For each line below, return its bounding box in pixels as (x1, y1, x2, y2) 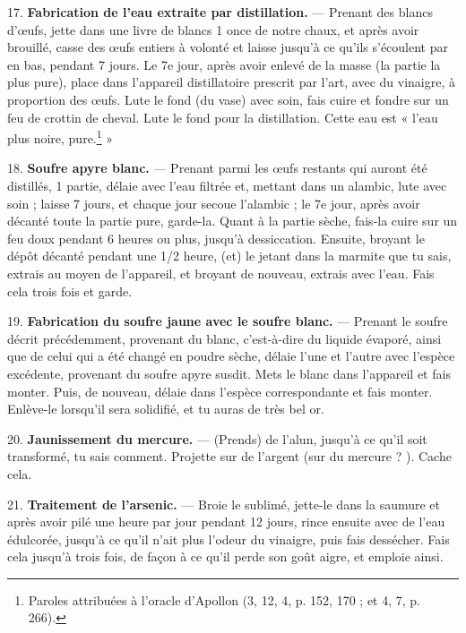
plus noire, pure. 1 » (7, 126, 114, 147)
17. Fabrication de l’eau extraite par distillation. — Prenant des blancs (7, 3, 433, 21)
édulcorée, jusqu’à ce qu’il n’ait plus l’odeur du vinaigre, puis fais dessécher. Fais (7, 529, 450, 548)
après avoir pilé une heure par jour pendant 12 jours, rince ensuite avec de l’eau (7, 512, 445, 531)
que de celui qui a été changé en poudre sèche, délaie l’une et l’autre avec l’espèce (7, 346, 455, 365)
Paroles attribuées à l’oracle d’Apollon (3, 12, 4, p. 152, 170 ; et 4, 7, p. (28, 590, 420, 609)
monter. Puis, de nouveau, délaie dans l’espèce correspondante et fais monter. (7, 381, 433, 400)
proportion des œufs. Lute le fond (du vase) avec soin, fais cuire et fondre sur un (7, 90, 449, 108)
